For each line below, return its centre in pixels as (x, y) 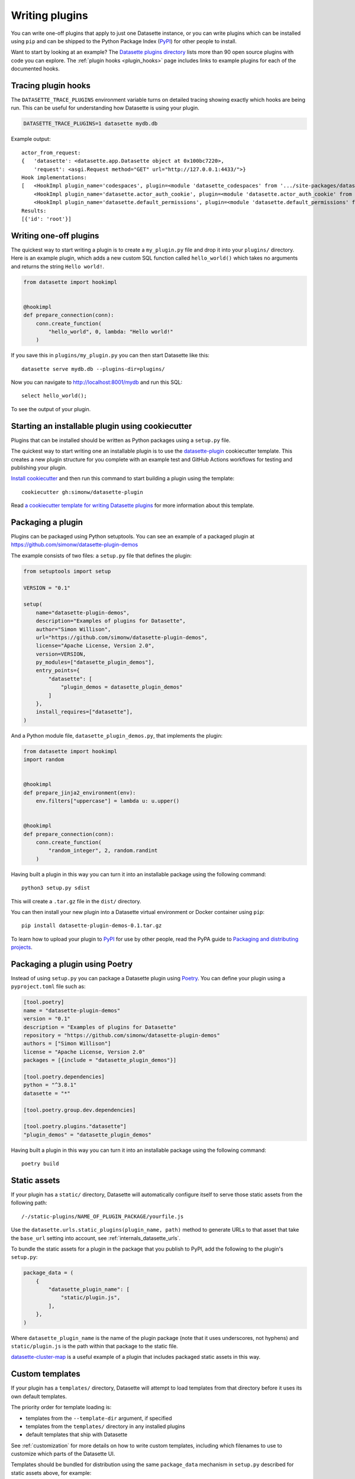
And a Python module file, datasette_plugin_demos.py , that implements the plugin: (117, 735)
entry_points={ (58, 671)
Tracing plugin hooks (51, 85)
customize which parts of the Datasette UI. (63, 1454)
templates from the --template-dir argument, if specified (99, 1418)
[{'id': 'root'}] (46, 219)
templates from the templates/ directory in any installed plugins (106, 1426)
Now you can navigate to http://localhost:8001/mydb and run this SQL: (97, 382)
